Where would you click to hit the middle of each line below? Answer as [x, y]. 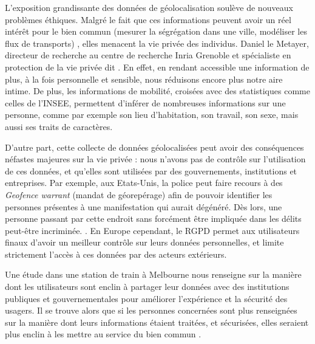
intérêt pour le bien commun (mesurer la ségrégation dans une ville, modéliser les [156, 31]
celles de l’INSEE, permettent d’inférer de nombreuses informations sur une [145, 102]
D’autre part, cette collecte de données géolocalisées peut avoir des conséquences [154, 147]
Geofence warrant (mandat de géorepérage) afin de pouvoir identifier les [139, 194]
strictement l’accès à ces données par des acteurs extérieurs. [116, 254]
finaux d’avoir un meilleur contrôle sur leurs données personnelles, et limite [144, 242]
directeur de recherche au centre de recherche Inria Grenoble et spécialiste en [148, 55]
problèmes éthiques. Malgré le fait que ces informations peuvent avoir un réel [148, 19]
